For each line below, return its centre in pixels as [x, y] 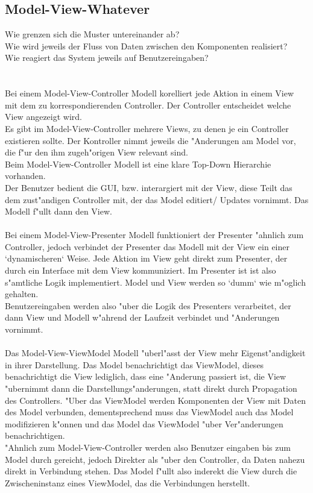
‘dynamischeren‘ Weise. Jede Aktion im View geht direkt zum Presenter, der [146, 258]
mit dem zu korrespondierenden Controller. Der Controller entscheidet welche [148, 105]
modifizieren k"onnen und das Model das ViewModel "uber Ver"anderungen [144, 423]
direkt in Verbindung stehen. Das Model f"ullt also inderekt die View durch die [151, 471]
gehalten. [22, 294]
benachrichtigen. [35, 435]
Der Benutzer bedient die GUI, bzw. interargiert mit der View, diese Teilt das [149, 187]
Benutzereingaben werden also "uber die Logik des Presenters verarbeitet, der [148, 305]
